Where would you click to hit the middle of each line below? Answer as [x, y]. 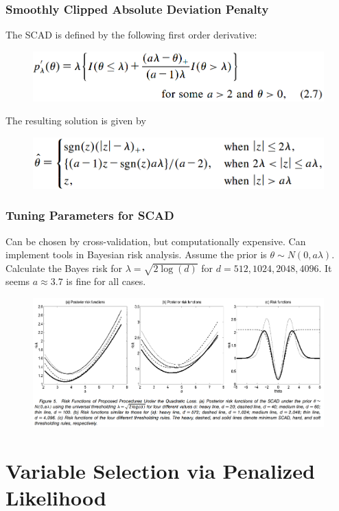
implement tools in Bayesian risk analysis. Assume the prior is [136, 254]
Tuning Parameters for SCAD [90, 215]
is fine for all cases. [106, 281]
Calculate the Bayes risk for [64, 268]
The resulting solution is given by [76, 121]
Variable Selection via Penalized [160, 470]
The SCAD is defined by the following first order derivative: [131, 35]
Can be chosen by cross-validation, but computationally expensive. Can [156, 241]
